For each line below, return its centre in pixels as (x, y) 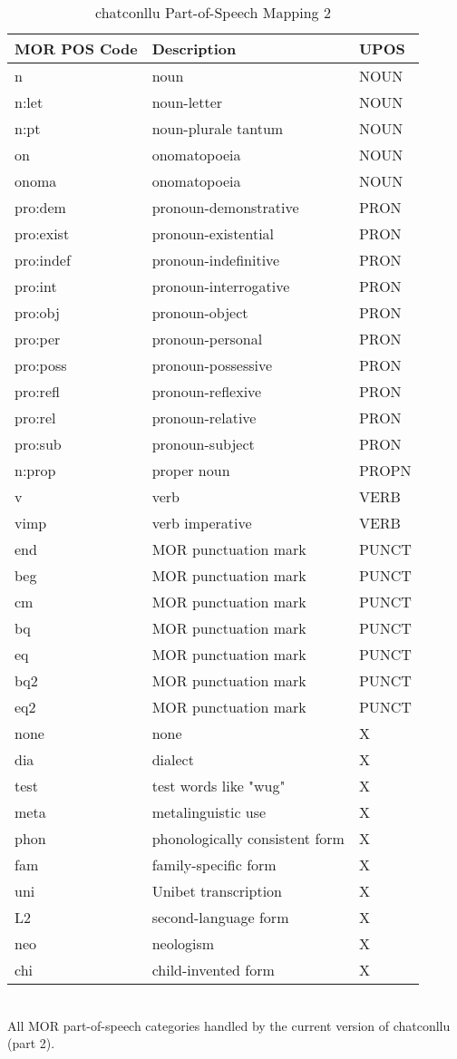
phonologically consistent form (248, 838)
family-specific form (214, 865)
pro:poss (41, 365)
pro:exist (42, 233)
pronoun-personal (207, 339)
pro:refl (37, 391)
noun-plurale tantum (218, 128)
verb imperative (202, 523)
